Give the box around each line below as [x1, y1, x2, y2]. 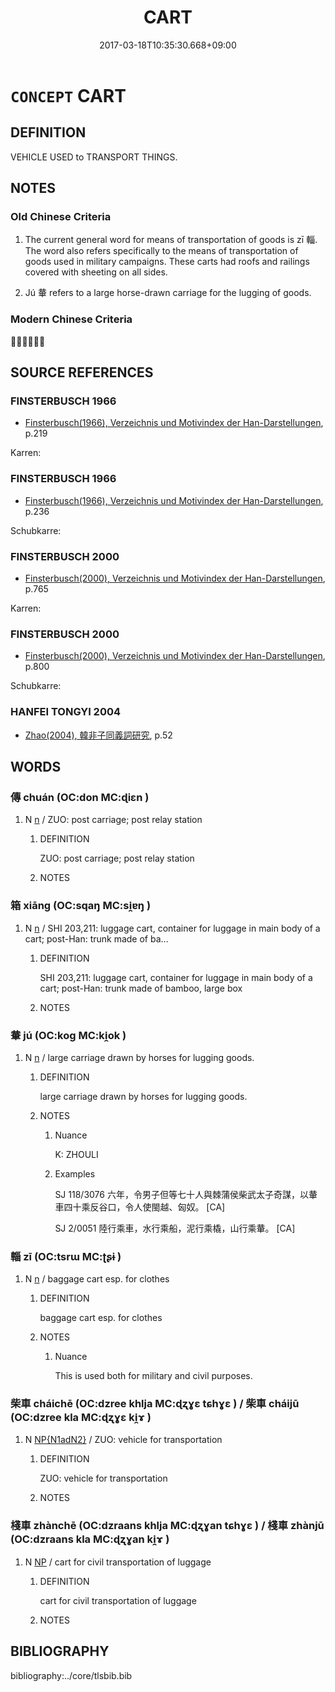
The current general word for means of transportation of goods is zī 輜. [24, 234, 318, 246]
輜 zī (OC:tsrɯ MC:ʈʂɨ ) [10, 1249, 122, 1263]
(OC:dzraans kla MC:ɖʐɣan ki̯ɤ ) [10, 1532, 170, 1546]
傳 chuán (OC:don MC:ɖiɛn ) [10, 790, 150, 804]
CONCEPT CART [10, 84, 127, 107]
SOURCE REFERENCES [10, 364, 154, 381]
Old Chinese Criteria [10, 210, 112, 224]
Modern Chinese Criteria [10, 312, 133, 326]
